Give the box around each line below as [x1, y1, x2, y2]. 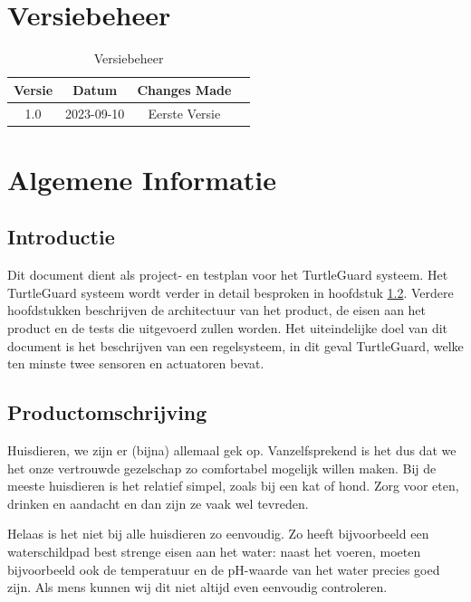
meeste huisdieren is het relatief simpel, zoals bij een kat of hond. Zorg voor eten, [7, 476, 459, 495]
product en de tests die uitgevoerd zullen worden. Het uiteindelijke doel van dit [7, 319, 448, 338]
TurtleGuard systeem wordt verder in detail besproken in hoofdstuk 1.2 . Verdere [7, 282, 454, 301]
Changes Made [137, 80, 232, 99]
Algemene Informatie [7, 160, 277, 197]
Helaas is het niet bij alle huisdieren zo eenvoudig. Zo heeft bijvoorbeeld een [7, 524, 429, 543]
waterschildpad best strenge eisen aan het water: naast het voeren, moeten [7, 541, 421, 560]
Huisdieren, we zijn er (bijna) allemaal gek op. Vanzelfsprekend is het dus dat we [7, 441, 457, 459]
